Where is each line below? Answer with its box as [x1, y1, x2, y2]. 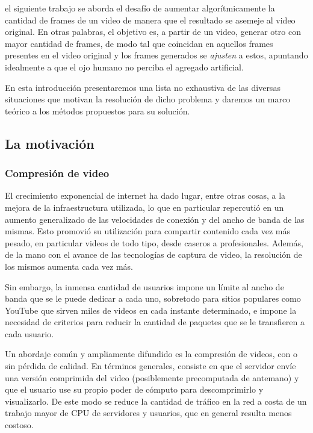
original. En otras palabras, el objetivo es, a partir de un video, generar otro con [5, 25, 301, 38]
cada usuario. [5, 327, 54, 340]
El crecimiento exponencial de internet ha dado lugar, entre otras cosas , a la [5, 189, 286, 202]
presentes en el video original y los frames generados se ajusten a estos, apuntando [5, 49, 308, 61]
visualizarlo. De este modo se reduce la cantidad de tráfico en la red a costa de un [5, 394, 307, 407]
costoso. [5, 419, 34, 431]
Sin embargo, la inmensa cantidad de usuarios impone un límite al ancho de [5, 280, 284, 293]
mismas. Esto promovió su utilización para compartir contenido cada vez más [5, 225, 290, 237]
